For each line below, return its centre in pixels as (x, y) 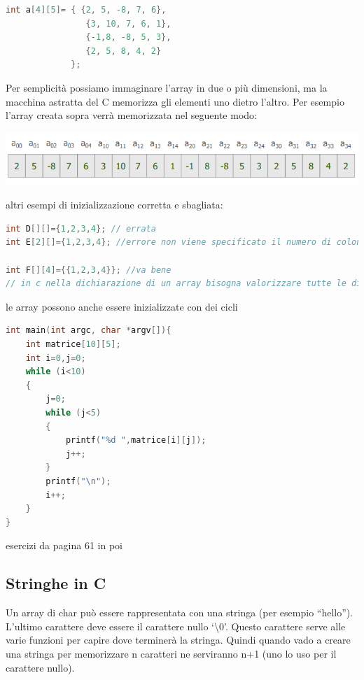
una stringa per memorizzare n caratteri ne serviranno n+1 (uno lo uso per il (171, 653)
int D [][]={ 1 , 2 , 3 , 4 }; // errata (81, 228)
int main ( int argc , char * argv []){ (89, 331)
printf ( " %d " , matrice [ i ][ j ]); (136, 440)
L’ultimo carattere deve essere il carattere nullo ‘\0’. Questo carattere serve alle (176, 626)
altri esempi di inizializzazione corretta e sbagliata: (114, 205)
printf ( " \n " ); (78, 481)
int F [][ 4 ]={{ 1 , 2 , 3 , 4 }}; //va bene (89, 270)
